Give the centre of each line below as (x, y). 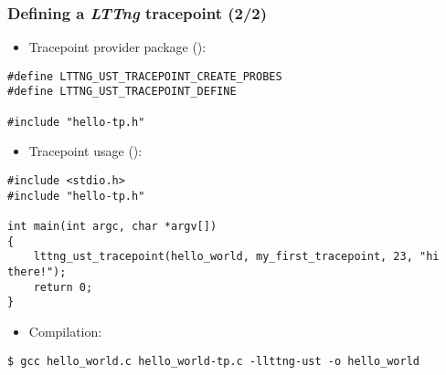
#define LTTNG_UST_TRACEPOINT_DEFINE (122, 92)
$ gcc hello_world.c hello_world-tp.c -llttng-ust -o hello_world (214, 361)
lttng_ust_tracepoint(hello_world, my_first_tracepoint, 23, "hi (236, 257)
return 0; (63, 287)
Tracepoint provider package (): (117, 47)
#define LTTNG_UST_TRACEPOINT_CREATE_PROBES (145, 76)
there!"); (37, 271)
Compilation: (65, 331)
